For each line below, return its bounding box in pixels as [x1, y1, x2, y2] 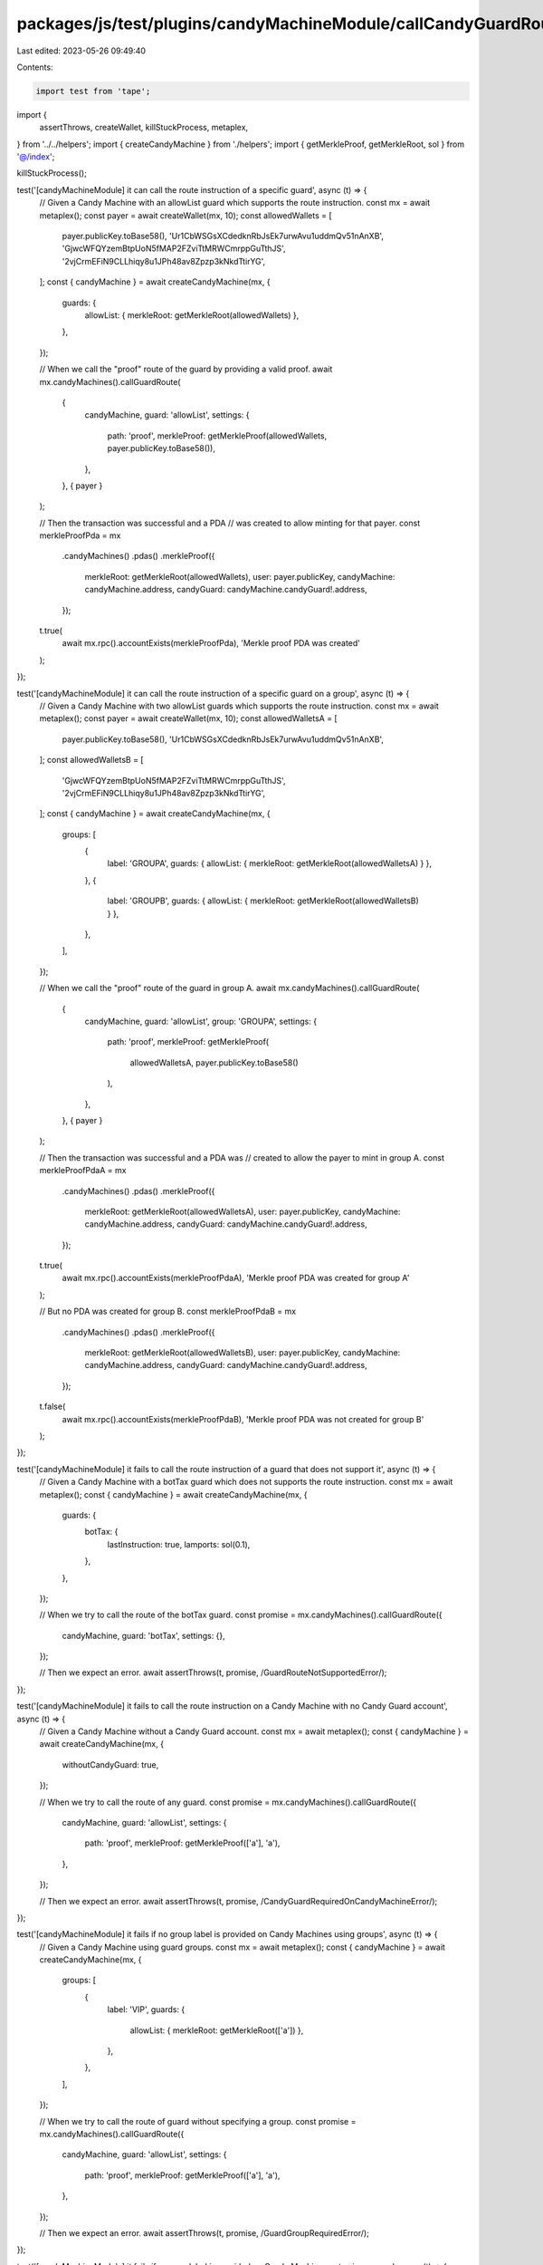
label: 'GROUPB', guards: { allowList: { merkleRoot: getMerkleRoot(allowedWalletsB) [107, 895, 420, 906]
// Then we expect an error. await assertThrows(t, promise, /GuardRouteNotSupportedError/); [39, 1667, 387, 1678]
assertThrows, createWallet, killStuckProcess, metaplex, [39, 122, 249, 133]
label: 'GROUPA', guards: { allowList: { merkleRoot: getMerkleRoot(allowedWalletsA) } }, [107, 858, 433, 869]
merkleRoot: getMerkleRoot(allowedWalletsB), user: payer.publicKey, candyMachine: [84, 1347, 401, 1358]
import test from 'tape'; [35, 86, 151, 96]
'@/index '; [16, 151, 55, 162]
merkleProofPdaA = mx [39, 1165, 127, 1176]
